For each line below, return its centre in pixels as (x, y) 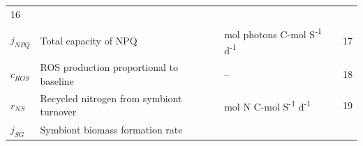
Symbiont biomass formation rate (111, 129)
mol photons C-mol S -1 (273, 33)
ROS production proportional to (109, 67)
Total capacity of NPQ (89, 41)
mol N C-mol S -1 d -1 (268, 105)
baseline (57, 80)
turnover (58, 112)
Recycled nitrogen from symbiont (111, 98)
